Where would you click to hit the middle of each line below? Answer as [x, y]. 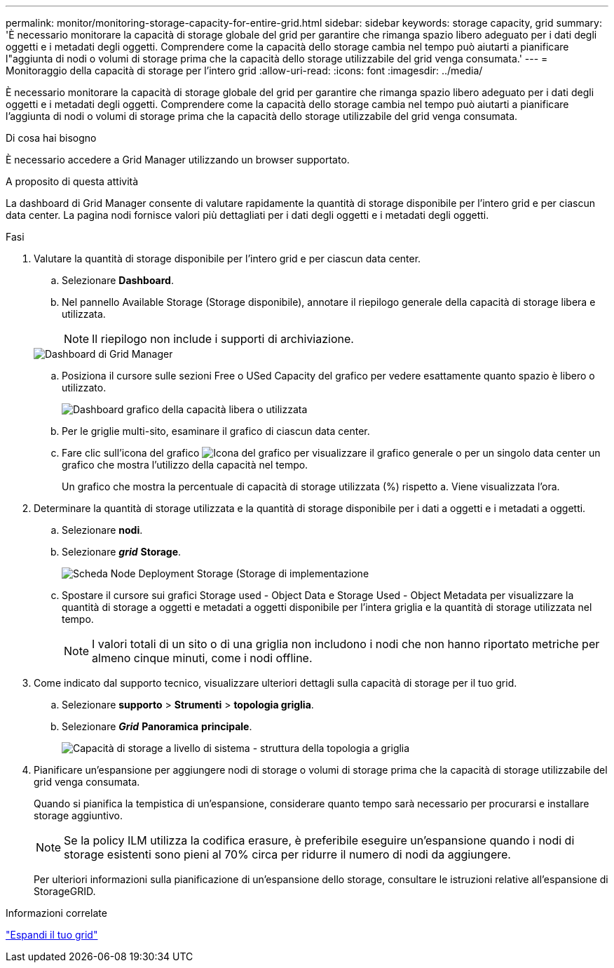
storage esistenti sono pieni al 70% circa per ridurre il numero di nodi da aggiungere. [287, 854]
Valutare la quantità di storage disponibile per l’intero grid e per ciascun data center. [227, 258]
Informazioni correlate [56, 913]
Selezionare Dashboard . [118, 280]
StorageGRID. [65, 891]
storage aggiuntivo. [79, 815]
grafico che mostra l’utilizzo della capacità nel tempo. [185, 465]
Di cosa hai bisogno [51, 138]
